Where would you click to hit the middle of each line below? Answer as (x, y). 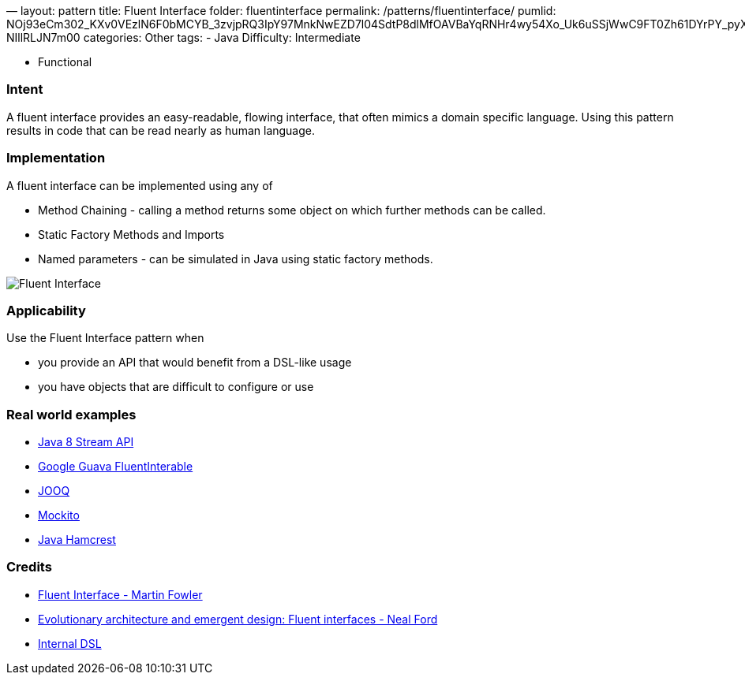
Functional (65, 62)
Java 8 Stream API (86, 442)
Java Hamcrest (77, 540)
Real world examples (71, 414)
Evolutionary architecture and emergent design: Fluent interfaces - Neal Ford (238, 619)
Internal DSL (70, 643)
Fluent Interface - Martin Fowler (120, 594)
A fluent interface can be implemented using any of (140, 185)
